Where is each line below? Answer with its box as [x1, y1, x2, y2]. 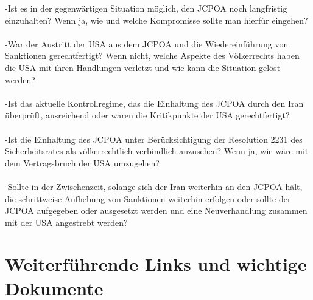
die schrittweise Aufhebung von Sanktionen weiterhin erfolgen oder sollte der [5, 192, 291, 205]
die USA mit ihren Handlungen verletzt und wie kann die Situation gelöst [5, 61, 281, 73]
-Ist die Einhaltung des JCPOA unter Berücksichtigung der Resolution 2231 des [5, 132, 303, 145]
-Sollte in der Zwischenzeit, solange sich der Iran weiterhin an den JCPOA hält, [5, 180, 303, 193]
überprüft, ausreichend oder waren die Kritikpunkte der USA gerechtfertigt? [5, 109, 290, 121]
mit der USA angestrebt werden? [5, 216, 128, 228]
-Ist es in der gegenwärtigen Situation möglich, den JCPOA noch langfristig [5, 2, 287, 14]
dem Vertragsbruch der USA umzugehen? [5, 156, 160, 169]
